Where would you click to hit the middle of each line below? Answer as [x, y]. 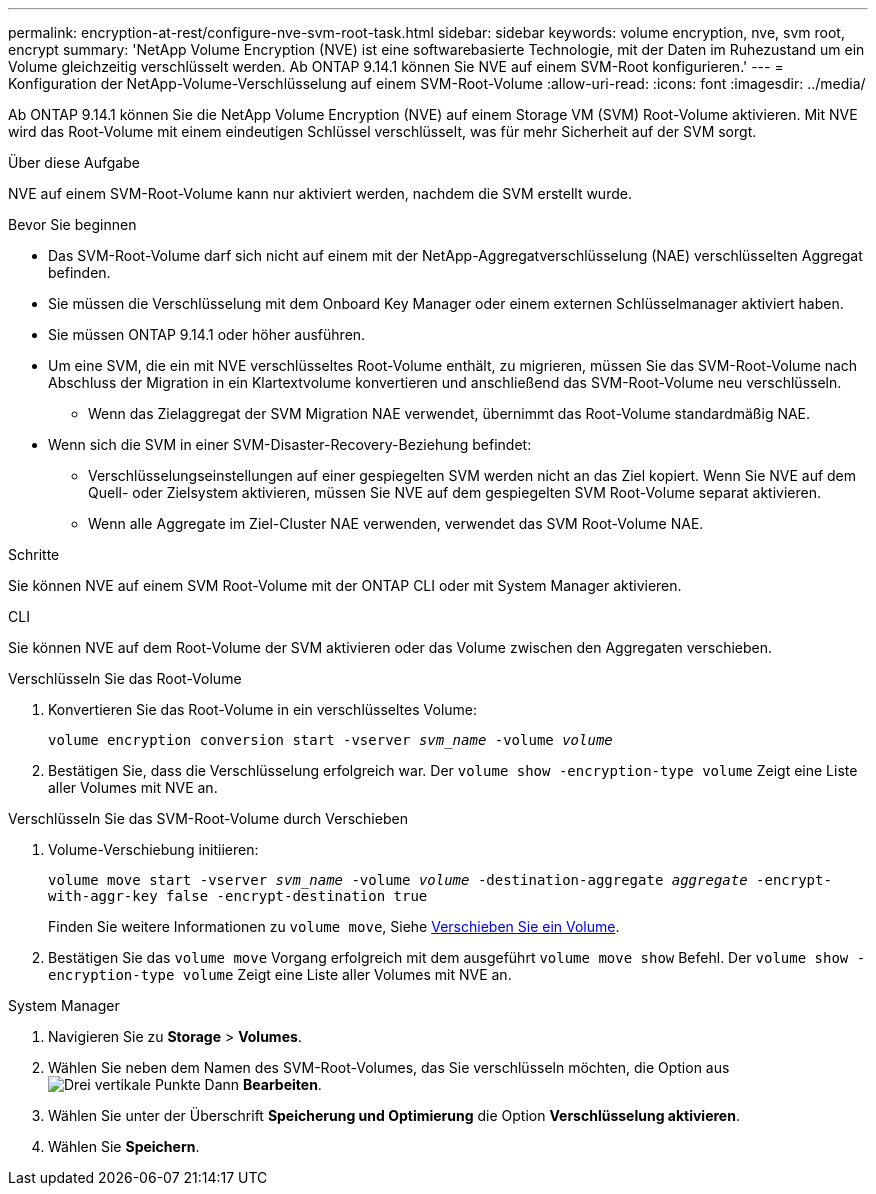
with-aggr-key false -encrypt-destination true [238, 896]
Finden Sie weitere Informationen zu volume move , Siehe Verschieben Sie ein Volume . [334, 926]
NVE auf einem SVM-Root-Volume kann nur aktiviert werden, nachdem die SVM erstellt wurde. [320, 193]
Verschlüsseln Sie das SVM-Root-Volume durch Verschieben [208, 818]
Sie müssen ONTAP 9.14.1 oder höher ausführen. [207, 334]
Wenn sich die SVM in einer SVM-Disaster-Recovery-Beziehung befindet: [290, 444]
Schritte [34, 554]
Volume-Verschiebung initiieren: [153, 849]
